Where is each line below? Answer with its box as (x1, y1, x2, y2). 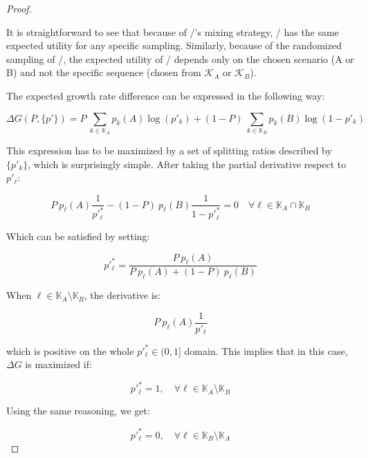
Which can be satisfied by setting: (6, 228, 150, 243)
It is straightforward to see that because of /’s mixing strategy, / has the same (6, 24, 339, 39)
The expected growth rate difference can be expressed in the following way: (6, 88, 325, 102)
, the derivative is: (84, 288, 160, 302)
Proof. (6, 1, 32, 15)
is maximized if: (25, 357, 92, 372)
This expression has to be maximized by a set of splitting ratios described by (6, 143, 332, 158)
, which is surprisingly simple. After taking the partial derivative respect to (28, 156, 347, 171)
